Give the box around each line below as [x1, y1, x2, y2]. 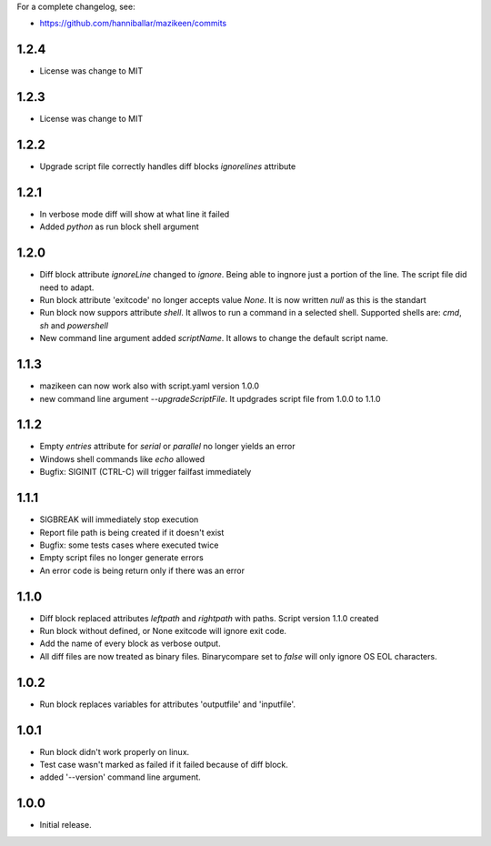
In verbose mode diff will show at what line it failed [39, 209, 230, 220]
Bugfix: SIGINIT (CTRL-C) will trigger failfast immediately [39, 467, 252, 478]
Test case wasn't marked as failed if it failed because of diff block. [39, 760, 288, 770]
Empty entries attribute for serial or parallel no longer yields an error [39, 441, 296, 452]
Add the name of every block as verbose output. [39, 638, 222, 650]
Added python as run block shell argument [39, 221, 199, 232]
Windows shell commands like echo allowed [39, 453, 205, 464]
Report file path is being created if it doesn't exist [39, 527, 225, 538]
